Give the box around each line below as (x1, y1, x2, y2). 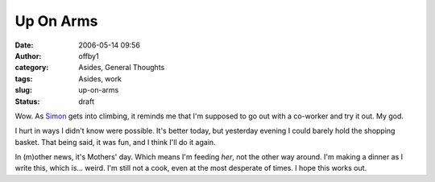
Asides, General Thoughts (78, 63, 165, 72)
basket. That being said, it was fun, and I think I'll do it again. (14, 137, 217, 147)
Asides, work (78, 73, 122, 84)
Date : (14, 40, 34, 50)
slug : (14, 85, 32, 95)
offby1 (78, 51, 100, 60)
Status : (14, 97, 40, 106)
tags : (14, 73, 33, 84)
